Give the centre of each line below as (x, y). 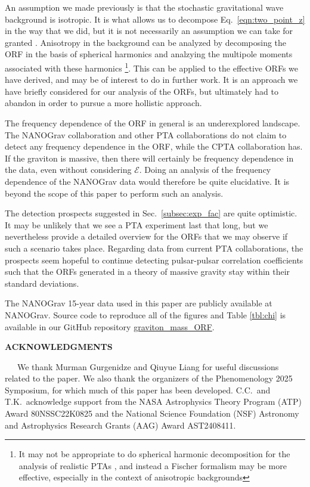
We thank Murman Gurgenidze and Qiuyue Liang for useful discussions (148, 366)
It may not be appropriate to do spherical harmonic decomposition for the (154, 454)
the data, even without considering (68, 170)
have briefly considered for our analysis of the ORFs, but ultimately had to (142, 91)
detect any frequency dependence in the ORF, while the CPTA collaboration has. (154, 146)
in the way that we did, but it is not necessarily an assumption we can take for (149, 31)
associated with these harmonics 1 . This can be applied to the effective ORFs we (152, 67)
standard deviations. (42, 283)
